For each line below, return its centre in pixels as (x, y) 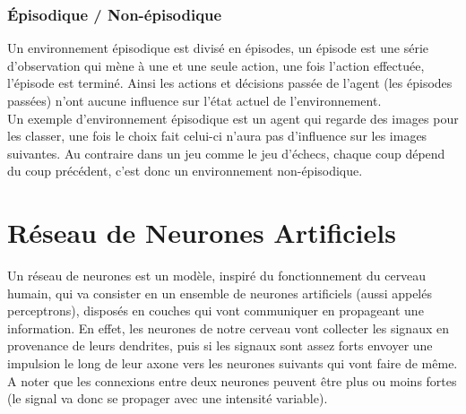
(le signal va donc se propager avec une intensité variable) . (168, 398)
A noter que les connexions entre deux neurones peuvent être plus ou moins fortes (232, 380)
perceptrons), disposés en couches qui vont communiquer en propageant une (216, 310)
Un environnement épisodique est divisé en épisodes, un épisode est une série (218, 48)
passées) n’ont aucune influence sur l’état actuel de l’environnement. (194, 100)
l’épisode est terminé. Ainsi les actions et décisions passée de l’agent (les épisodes (230, 83)
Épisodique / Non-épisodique (115, 14)
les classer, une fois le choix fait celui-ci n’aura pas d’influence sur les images (217, 136)
